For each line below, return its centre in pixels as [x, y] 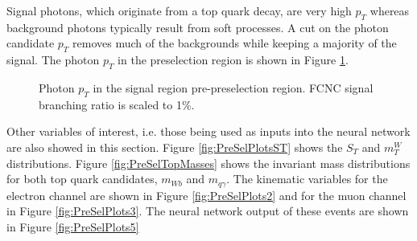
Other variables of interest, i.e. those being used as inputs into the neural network [208, 131]
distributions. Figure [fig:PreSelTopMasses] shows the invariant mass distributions [208, 163]
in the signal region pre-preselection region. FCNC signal [233, 87]
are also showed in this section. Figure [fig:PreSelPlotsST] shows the [175, 147]
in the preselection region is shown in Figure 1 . [233, 60]
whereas [390, 10]
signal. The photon [53, 60]
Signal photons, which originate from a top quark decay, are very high [179, 10]
